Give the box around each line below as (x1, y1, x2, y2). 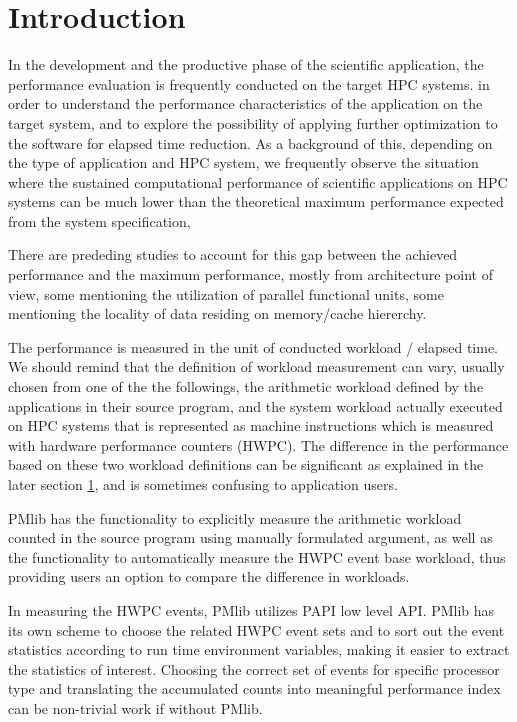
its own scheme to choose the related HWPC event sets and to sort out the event (8, 619, 505, 640)
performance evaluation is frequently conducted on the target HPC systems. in (8, 73, 490, 94)
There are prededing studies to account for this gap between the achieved (8, 244, 458, 265)
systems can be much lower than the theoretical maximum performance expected (8, 191, 504, 212)
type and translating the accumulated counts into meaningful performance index (8, 678, 501, 699)
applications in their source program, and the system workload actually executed (8, 395, 503, 416)
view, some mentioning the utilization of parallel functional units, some (8, 283, 444, 304)
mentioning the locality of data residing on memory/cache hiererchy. (8, 303, 427, 324)
